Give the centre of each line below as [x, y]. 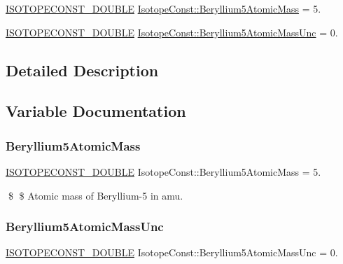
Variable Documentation [96, 111]
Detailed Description [82, 70]
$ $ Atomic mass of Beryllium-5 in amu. [96, 195]
